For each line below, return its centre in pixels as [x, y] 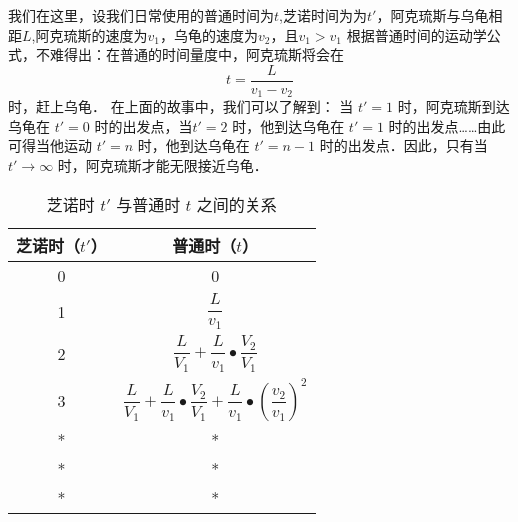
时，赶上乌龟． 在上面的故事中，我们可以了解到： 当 [181, 106]
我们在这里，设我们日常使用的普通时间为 [141, 15]
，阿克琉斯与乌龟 [432, 15]
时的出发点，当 [143, 125]
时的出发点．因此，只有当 [403, 145]
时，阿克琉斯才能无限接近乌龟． [162, 165]
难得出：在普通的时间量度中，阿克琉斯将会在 [196, 54]
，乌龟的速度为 [208, 34]
